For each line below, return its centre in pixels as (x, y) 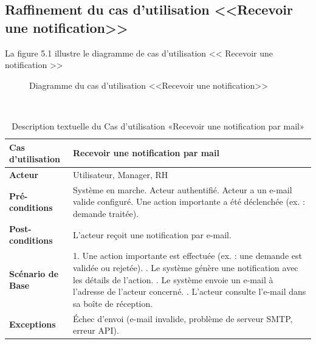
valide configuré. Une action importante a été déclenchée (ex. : (189, 201)
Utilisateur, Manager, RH (121, 174)
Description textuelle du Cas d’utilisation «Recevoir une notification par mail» (158, 126)
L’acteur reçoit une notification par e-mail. (152, 234)
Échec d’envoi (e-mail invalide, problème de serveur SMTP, (183, 318)
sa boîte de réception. (113, 303)
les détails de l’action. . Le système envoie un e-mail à (173, 279)
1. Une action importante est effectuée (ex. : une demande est (187, 256)
